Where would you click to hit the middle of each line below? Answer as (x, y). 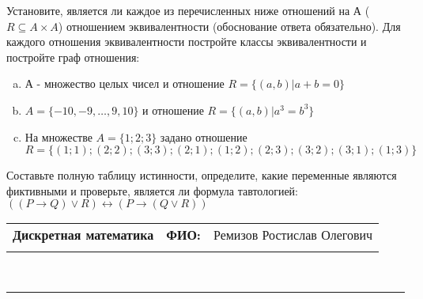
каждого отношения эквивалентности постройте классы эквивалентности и (187, 42)
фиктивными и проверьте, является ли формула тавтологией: (152, 190)
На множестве (59, 136)
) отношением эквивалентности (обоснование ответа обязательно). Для (229, 26)
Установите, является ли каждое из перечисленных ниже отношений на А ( (188, 10)
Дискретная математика (83, 235)
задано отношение (204, 136)
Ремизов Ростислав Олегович (293, 235)
